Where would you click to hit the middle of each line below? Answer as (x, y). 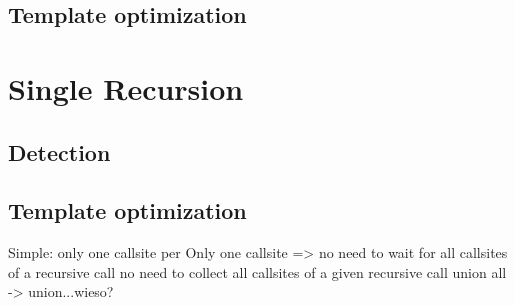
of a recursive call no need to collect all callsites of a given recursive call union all (257, 271)
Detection (59, 151)
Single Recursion (126, 87)
